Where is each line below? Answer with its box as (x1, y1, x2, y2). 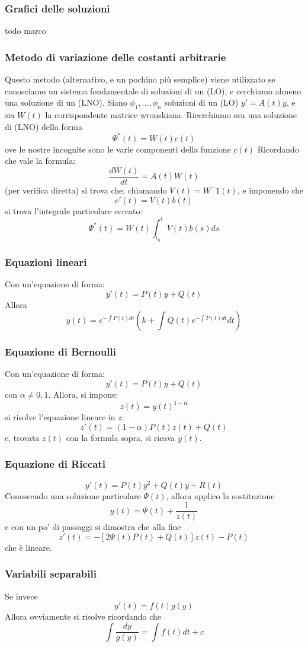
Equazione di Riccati (5, 456, 105, 471)
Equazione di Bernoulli (5, 344, 116, 359)
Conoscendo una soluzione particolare (5, 489, 141, 502)
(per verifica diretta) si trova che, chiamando (5, 183, 167, 196)
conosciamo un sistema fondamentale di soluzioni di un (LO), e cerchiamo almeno (5, 84, 301, 97)
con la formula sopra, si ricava (66, 431, 175, 443)
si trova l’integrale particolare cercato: (5, 204, 143, 217)
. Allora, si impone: (48, 388, 118, 401)
